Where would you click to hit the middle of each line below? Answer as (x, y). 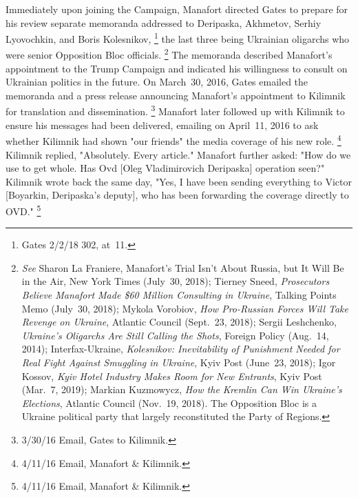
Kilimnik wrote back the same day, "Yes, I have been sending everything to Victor (179, 181)
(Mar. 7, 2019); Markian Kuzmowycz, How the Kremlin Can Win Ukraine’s (182, 389)
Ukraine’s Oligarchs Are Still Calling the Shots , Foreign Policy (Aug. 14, (175, 335)
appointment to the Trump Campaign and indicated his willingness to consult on (177, 68)
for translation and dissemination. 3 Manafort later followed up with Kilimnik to (175, 110)
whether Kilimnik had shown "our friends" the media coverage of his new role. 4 (173, 140)
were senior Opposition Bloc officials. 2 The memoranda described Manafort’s (169, 54)
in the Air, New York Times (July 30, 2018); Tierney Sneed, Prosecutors (176, 281)
